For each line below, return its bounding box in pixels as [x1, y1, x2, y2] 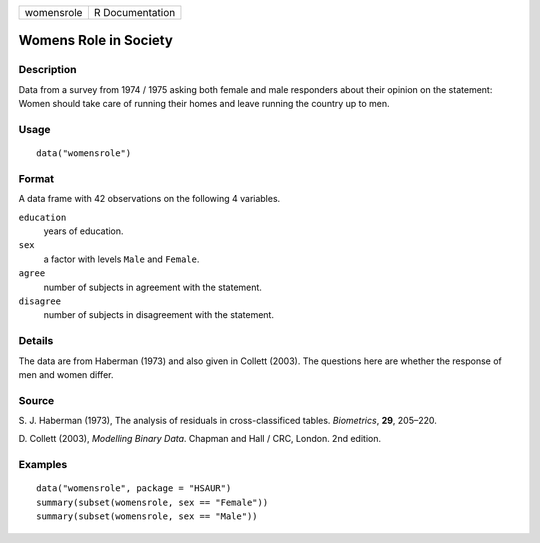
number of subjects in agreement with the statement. [43, 281, 262, 293]
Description [18, 63, 77, 77]
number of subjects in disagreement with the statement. [43, 309, 275, 321]
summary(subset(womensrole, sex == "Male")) [36, 511, 259, 522]
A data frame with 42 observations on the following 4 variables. [18, 193, 281, 205]
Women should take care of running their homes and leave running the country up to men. [18, 98, 390, 110]
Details [18, 334, 54, 348]
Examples [18, 458, 68, 472]
